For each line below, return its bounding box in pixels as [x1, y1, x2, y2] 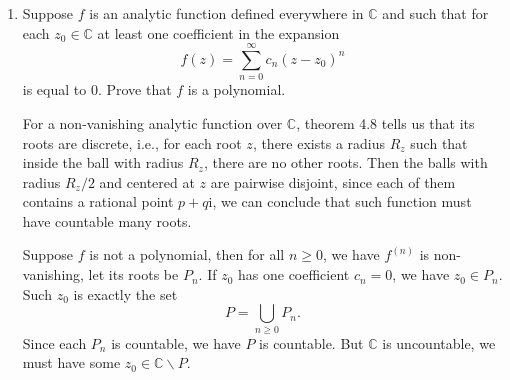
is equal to [22, 79, 87, 100]
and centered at [99, 171, 195, 192]
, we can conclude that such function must [212, 191, 472, 212]
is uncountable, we [382, 332, 496, 353]
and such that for [382, 3, 489, 23]
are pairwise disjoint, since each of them [210, 171, 456, 192]
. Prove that [97, 79, 172, 100]
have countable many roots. [22, 210, 192, 231]
